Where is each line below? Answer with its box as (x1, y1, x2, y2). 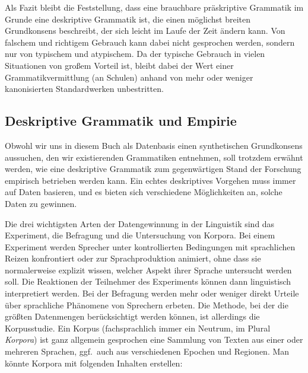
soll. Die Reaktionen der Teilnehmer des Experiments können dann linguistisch (5, 275, 291, 288)
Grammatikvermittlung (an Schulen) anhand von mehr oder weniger (5, 71, 253, 83)
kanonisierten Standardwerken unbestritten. (5, 82, 164, 95)
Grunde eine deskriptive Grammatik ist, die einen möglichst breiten (5, 12, 250, 25)
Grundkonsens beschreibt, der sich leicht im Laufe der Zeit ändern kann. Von (5, 24, 285, 37)
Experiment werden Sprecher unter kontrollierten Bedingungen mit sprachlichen (5, 240, 296, 253)
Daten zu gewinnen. (5, 197, 77, 209)
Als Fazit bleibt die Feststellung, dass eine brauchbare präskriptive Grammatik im (5, 1, 304, 13)
